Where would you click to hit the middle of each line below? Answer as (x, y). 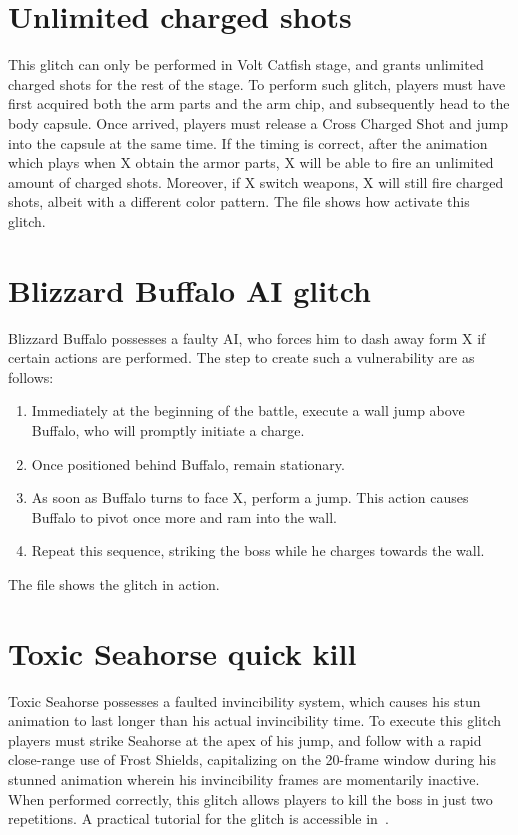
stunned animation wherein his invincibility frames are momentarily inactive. (244, 779)
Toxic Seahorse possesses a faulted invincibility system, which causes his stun (244, 700)
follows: (31, 376)
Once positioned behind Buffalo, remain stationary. (188, 463)
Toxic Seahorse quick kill (182, 652)
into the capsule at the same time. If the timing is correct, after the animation (248, 142)
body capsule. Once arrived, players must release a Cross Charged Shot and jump (258, 122)
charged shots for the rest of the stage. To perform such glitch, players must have (257, 83)
